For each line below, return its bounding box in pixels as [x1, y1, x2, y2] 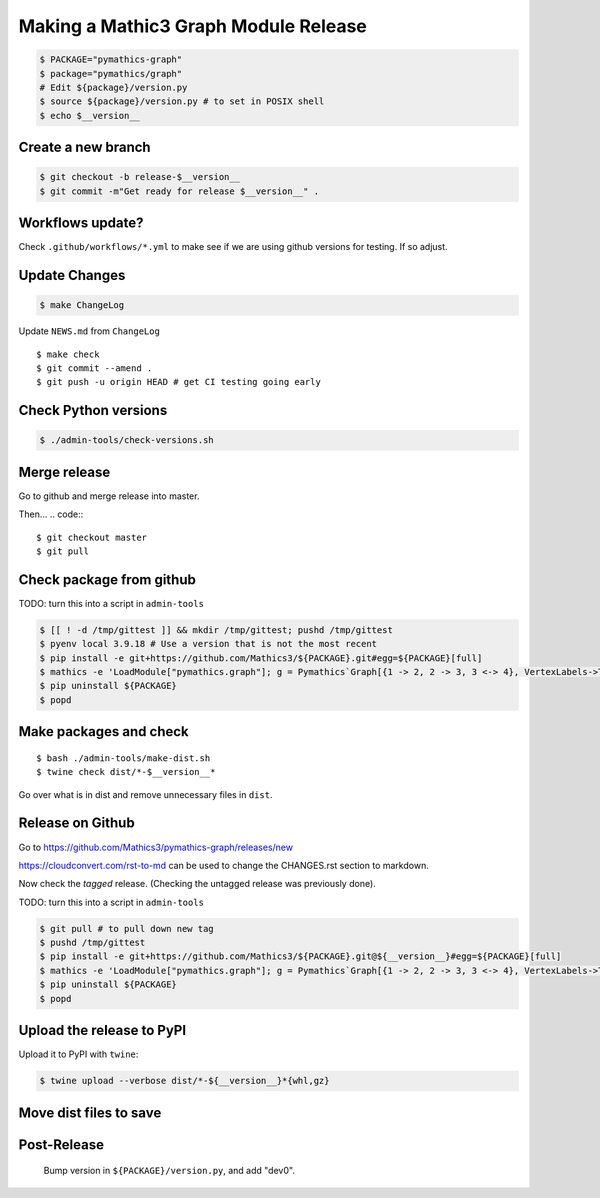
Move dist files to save [18, 1104, 162, 1121]
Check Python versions [18, 402, 168, 419]
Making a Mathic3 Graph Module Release [18, 15, 367, 37]
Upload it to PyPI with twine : [18, 1048, 139, 1060]
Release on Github [18, 815, 135, 832]
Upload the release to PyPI [18, 1022, 187, 1039]
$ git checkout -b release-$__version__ [39, 171, 240, 183]
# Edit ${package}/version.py [39, 81, 188, 93]
